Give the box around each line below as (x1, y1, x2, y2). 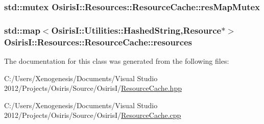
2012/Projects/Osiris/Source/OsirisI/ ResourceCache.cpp (4, 110, 181, 120)
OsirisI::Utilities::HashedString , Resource (51, 23, 222, 36)
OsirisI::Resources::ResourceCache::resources (4, 35, 193, 48)
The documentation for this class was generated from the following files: (4, 55, 229, 66)
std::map (4, 23, 40, 36)
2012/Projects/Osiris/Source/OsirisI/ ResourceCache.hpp (4, 83, 182, 93)
